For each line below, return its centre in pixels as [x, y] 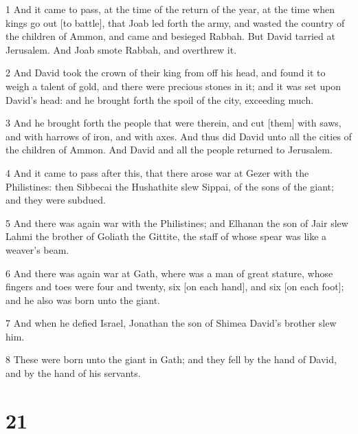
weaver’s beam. [37, 249]
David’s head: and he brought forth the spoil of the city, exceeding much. [160, 99]
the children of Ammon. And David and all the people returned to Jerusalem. [169, 150]
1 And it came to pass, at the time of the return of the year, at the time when [170, 9]
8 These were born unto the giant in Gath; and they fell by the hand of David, [171, 359]
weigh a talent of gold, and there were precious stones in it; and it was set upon [174, 86]
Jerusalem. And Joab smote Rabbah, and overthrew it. [121, 49]
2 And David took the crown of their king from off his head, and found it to [166, 73]
